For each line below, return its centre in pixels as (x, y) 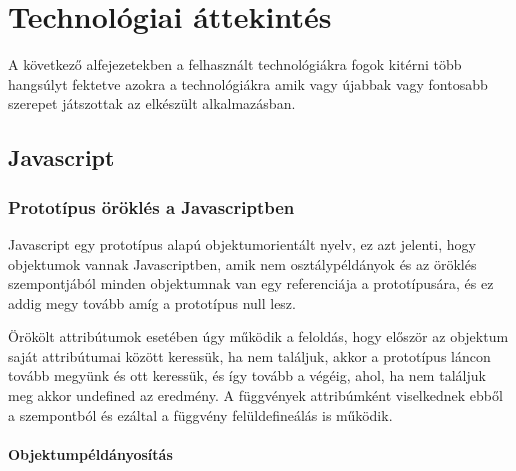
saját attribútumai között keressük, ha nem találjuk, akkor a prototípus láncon (249, 355)
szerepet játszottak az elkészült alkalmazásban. (152, 103)
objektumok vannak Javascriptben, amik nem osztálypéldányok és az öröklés (242, 263)
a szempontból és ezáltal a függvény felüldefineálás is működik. (200, 414)
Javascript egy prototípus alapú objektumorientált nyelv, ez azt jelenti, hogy (242, 243)
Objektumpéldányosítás (90, 453)
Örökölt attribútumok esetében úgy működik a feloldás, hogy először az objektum (258, 336)
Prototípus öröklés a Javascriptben (151, 206)
